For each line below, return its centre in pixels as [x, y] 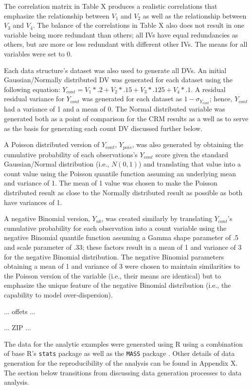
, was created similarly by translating [157, 218]
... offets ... [20, 311]
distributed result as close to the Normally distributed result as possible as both [123, 193]
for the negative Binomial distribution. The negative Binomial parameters [114, 256]
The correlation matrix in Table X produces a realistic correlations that [111, 6]
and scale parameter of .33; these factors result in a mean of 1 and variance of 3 [123, 247]
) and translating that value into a [190, 164]
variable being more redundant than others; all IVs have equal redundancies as [121, 34]
